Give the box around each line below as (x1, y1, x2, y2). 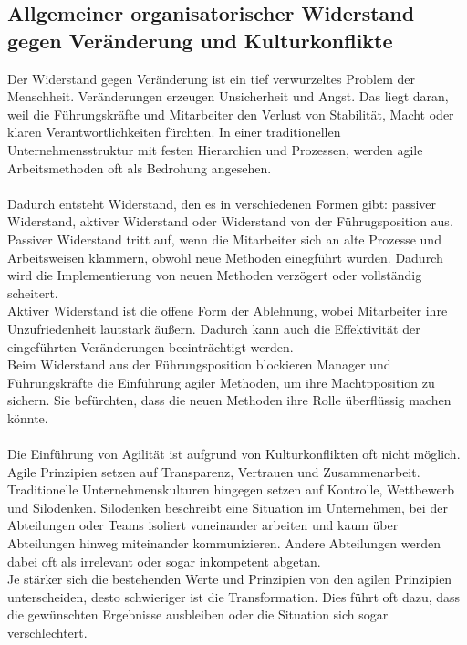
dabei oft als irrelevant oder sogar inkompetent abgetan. (7, 551, 321, 570)
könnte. (7, 408, 48, 427)
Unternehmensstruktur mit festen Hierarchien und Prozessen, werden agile (7, 140, 423, 159)
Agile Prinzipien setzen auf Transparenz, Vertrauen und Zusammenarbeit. (7, 462, 420, 481)
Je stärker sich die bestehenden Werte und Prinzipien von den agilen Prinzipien (7, 569, 452, 588)
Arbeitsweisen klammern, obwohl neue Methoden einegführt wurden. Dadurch (7, 247, 443, 266)
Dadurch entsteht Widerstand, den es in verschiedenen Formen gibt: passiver (7, 193, 437, 213)
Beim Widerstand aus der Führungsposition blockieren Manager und (7, 355, 391, 374)
